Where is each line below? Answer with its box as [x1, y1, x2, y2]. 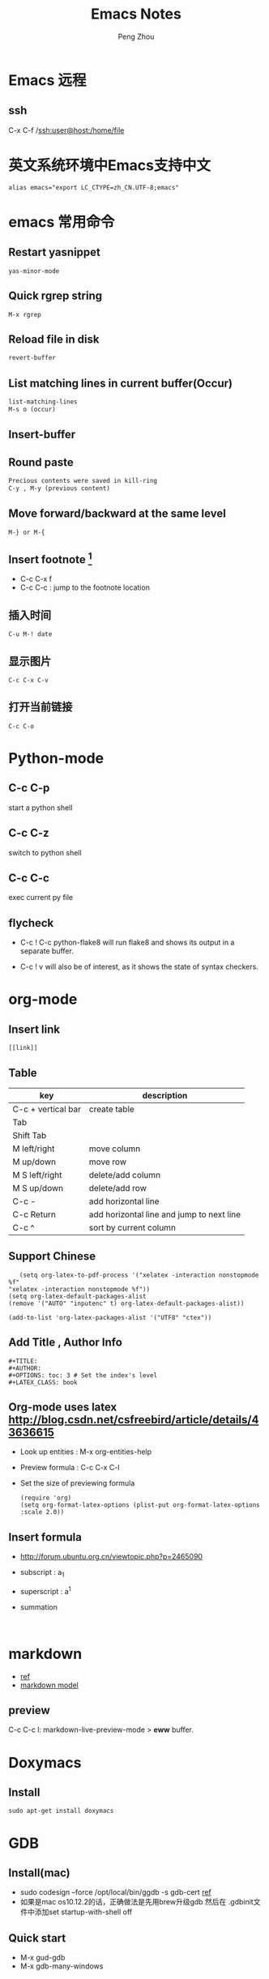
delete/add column [88, 1170, 160, 1181]
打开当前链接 [8, 700, 73, 714]
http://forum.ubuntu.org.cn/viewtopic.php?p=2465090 [19, 1552, 203, 1562]
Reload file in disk [8, 332, 100, 346]
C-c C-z [8, 826, 50, 840]
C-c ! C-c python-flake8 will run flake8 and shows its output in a [19, 937, 235, 948]
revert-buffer [8, 354, 57, 362]
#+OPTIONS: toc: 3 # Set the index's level [8, 1371, 158, 1380]
